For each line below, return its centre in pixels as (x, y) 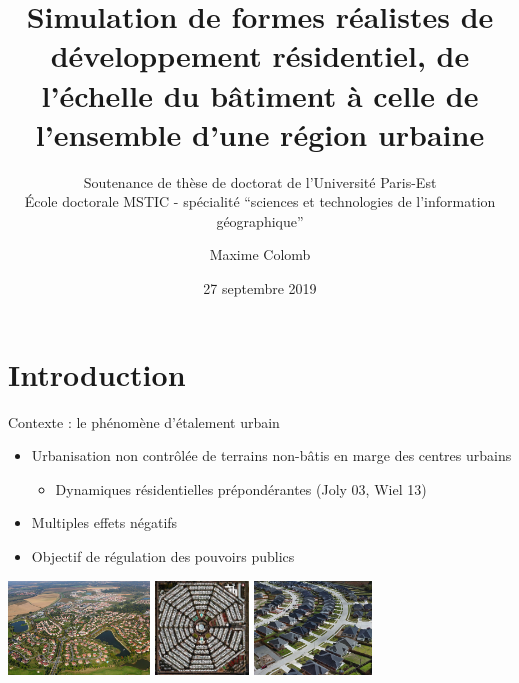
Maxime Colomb (260, 254)
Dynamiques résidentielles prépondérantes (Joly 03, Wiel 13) (241, 488)
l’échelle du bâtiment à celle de (260, 94)
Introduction (97, 373)
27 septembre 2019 (260, 288)
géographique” (260, 220)
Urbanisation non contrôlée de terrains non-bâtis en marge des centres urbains (271, 455)
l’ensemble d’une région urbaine (260, 133)
